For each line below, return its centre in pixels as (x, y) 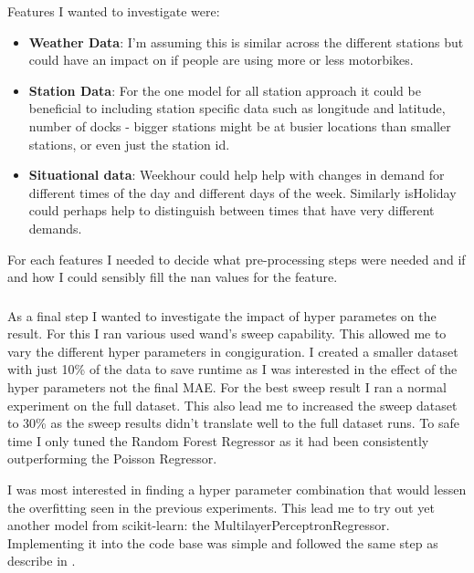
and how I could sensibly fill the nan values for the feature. (173, 277)
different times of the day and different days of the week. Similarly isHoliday (242, 192)
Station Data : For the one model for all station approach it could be (225, 90)
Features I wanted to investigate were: (114, 11)
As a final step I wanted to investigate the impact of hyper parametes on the (222, 315)
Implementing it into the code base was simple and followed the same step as (223, 542)
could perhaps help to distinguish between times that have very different (232, 210)
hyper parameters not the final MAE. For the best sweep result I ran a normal (227, 387)
